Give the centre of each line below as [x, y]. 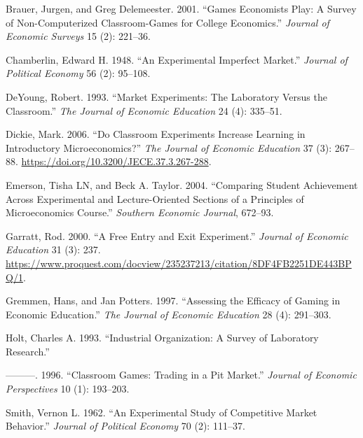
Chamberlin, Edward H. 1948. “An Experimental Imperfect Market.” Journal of [177, 59]
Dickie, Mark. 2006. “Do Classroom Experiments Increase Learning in [156, 134]
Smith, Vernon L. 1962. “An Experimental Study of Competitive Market [162, 412]
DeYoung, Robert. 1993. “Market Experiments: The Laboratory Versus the [166, 96]
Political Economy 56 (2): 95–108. [78, 73]
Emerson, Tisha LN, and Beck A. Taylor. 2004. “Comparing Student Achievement [182, 184]
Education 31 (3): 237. [53, 249]
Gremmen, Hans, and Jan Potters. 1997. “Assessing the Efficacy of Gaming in [173, 301]
